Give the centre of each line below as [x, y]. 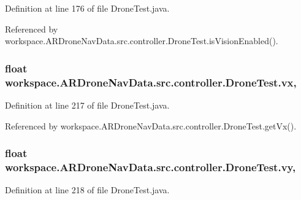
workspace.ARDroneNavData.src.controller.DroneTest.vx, [151, 82]
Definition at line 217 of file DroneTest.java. [87, 105]
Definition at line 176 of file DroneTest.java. [87, 8]
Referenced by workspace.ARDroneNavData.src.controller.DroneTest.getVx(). [151, 125]
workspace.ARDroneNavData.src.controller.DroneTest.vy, [150, 167]
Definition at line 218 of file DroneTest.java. [87, 190]
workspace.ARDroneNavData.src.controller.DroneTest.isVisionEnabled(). [142, 41]
